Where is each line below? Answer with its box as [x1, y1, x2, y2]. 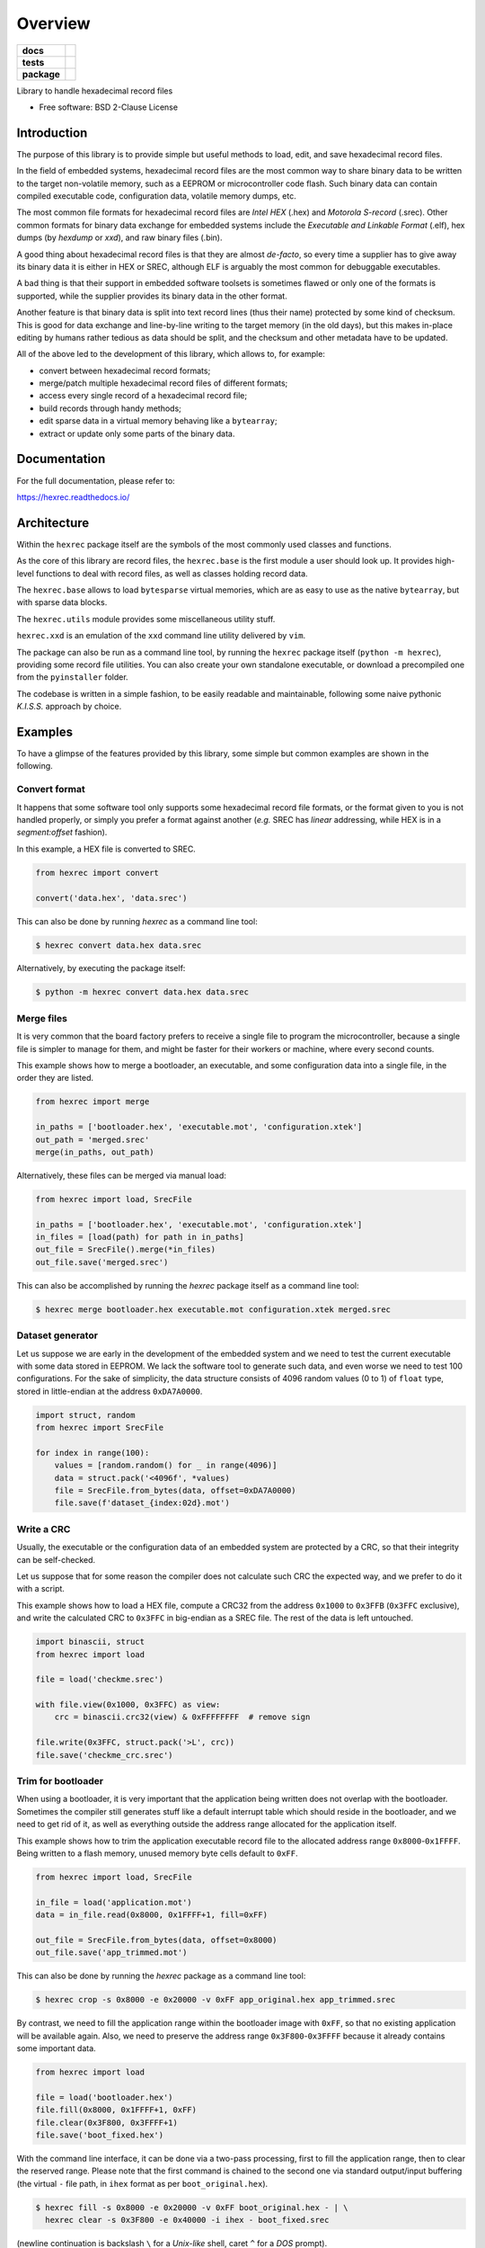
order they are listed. [16, 1073, 94, 1084]
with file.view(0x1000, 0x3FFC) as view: [35, 1699, 221, 1710]
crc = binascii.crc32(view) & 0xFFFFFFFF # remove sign [54, 1712, 311, 1722]
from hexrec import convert [35, 868, 159, 878]
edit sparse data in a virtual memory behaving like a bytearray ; [39, 415, 278, 426]
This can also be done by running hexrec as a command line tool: [16, 915, 258, 926]
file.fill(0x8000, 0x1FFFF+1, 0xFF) [35, 2105, 198, 2115]
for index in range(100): [35, 1448, 150, 1458]
